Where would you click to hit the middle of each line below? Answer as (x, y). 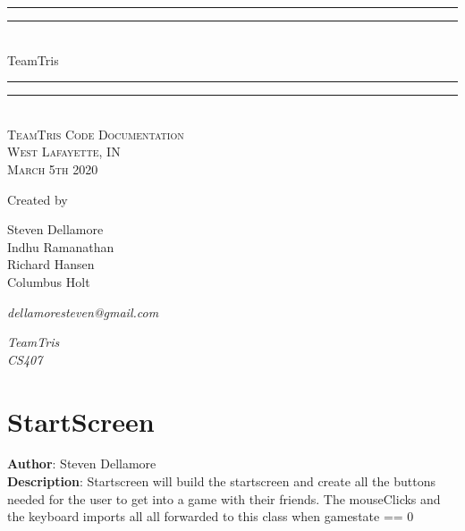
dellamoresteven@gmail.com (83, 312)
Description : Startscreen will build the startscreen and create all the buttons (221, 481)
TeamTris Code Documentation (96, 134)
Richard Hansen (51, 264)
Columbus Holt (49, 281)
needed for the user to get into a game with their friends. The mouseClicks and (224, 498)
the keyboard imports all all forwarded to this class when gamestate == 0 (211, 516)
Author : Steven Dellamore (82, 464)
